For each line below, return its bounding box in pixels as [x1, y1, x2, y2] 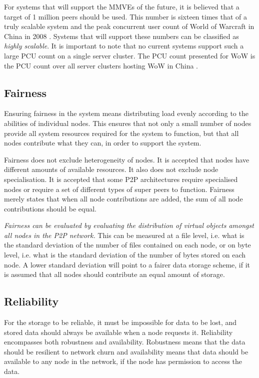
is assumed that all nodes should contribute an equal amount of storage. [4, 269, 225, 279]
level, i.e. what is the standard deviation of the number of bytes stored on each [4, 249, 246, 260]
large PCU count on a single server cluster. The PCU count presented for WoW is [4, 50, 255, 60]
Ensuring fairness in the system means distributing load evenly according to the [4, 108, 248, 118]
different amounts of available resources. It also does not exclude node [4, 164, 218, 174]
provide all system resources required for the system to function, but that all [4, 127, 239, 138]
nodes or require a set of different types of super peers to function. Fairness [4, 183, 234, 194]
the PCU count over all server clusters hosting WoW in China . [4, 60, 198, 70]
